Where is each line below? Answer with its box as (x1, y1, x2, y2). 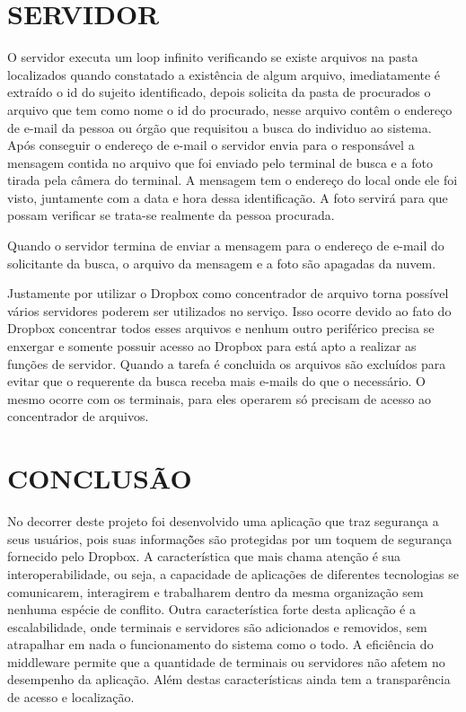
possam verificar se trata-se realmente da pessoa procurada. (7, 206, 335, 224)
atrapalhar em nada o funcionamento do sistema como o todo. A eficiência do (7, 635, 434, 654)
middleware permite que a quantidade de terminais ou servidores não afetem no (7, 652, 445, 671)
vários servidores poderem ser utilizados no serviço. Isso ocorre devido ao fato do (7, 301, 452, 320)
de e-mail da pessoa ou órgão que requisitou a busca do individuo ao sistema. (7, 118, 432, 136)
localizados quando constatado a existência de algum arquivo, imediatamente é (7, 65, 441, 84)
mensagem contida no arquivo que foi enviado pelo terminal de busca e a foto (7, 153, 433, 171)
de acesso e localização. (7, 688, 135, 707)
